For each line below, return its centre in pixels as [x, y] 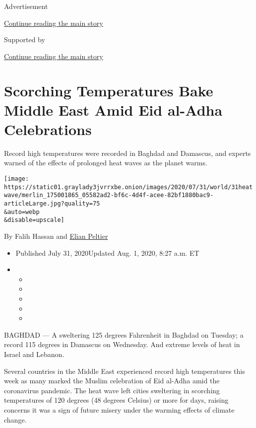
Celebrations [48, 129]
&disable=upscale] [34, 220]
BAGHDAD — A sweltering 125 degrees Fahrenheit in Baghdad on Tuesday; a [124, 334]
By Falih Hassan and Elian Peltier [56, 236]
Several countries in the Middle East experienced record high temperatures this [125, 371]
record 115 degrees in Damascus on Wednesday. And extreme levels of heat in [122, 344]
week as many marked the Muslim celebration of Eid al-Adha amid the [112, 381]
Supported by [25, 39]
